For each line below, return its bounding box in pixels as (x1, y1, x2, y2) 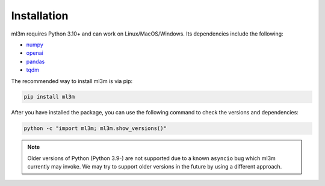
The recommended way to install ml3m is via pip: (11, 77, 133, 84)
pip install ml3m (23, 93, 75, 101)
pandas (26, 58, 45, 65)
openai (26, 49, 43, 57)
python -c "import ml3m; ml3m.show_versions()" (23, 125, 167, 132)
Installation (11, 9, 69, 22)
